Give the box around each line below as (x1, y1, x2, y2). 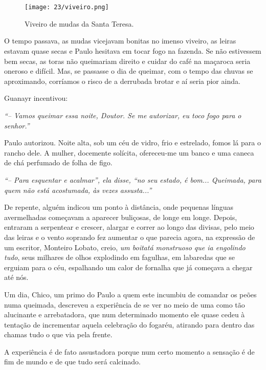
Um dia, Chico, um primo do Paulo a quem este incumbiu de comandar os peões (4, 289, 257, 299)
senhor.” (4, 120, 30, 130)
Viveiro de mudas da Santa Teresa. (25, 18, 134, 29)
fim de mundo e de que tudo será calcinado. (4, 356, 141, 367)
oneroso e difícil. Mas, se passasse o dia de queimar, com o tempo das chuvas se (4, 66, 253, 76)
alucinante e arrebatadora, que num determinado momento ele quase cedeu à (4, 309, 245, 320)
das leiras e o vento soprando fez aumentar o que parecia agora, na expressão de (4, 231, 255, 242)
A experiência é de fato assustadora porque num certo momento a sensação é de (4, 346, 255, 357)
